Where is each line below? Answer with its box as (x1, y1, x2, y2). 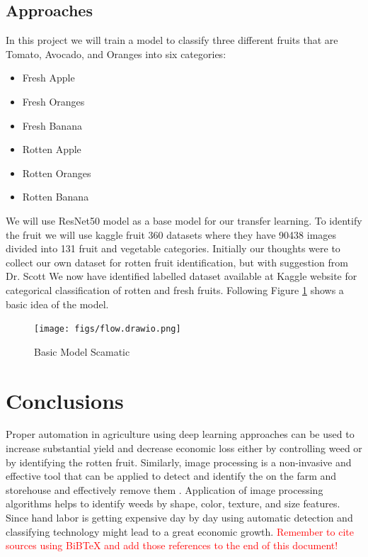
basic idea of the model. (6, 296, 109, 311)
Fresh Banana (22, 118, 82, 133)
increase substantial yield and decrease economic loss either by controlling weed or (6, 441, 362, 456)
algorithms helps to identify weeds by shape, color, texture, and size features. (6, 496, 340, 511)
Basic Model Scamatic (34, 344, 130, 359)
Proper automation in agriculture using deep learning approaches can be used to (6, 427, 355, 441)
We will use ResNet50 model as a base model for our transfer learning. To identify (6, 213, 362, 227)
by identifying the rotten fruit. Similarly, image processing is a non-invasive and (6, 454, 352, 469)
